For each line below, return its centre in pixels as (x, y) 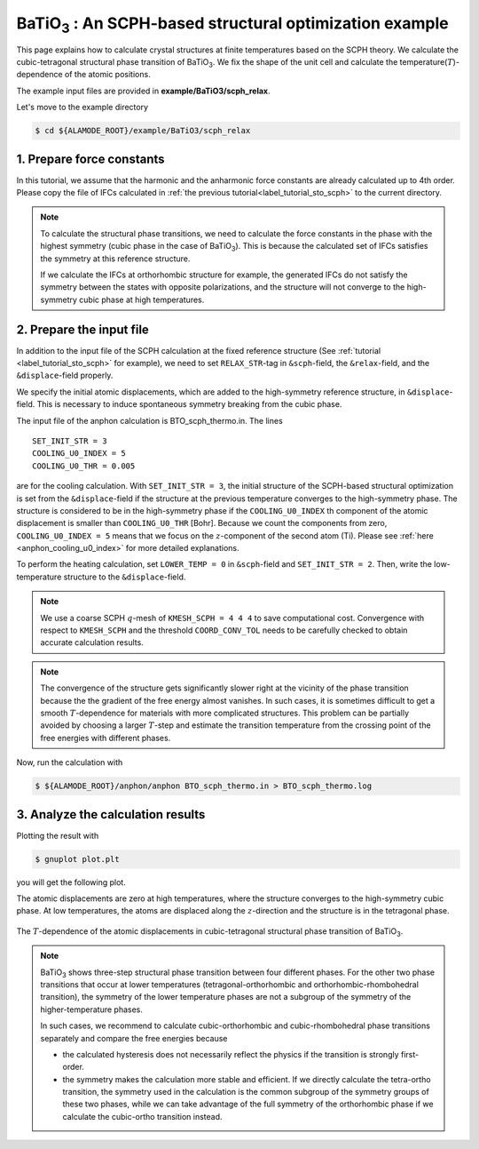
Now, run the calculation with (70, 762)
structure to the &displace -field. (125, 577)
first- (410, 1054)
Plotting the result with (58, 835)
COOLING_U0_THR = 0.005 (84, 466)
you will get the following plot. (71, 882)
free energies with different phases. (106, 738)
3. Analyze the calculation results (111, 814)
